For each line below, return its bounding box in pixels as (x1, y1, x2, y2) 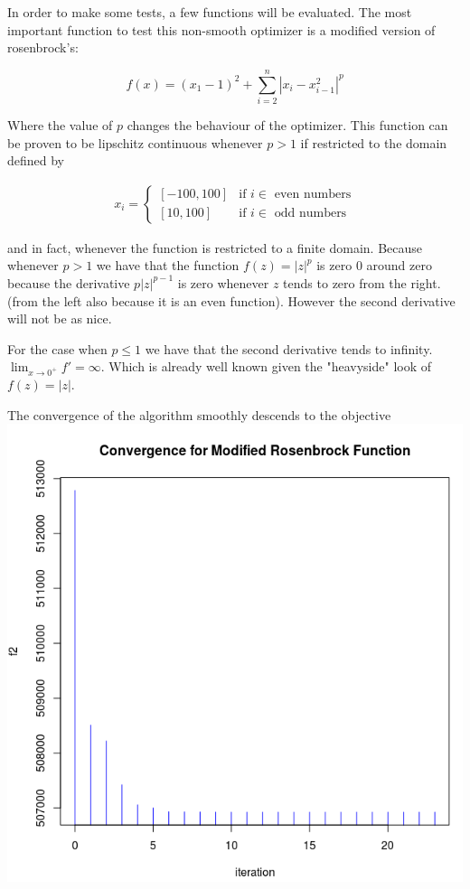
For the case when (7, 339, 108, 358)
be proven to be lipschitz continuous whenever (7, 133, 263, 152)
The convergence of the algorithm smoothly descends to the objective (7, 405, 391, 424)
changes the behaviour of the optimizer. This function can (127, 115, 448, 134)
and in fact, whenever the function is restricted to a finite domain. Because (7, 238, 423, 257)
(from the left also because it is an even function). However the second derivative (7, 291, 456, 310)
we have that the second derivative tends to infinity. (145, 339, 433, 358)
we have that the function (96, 256, 240, 275)
